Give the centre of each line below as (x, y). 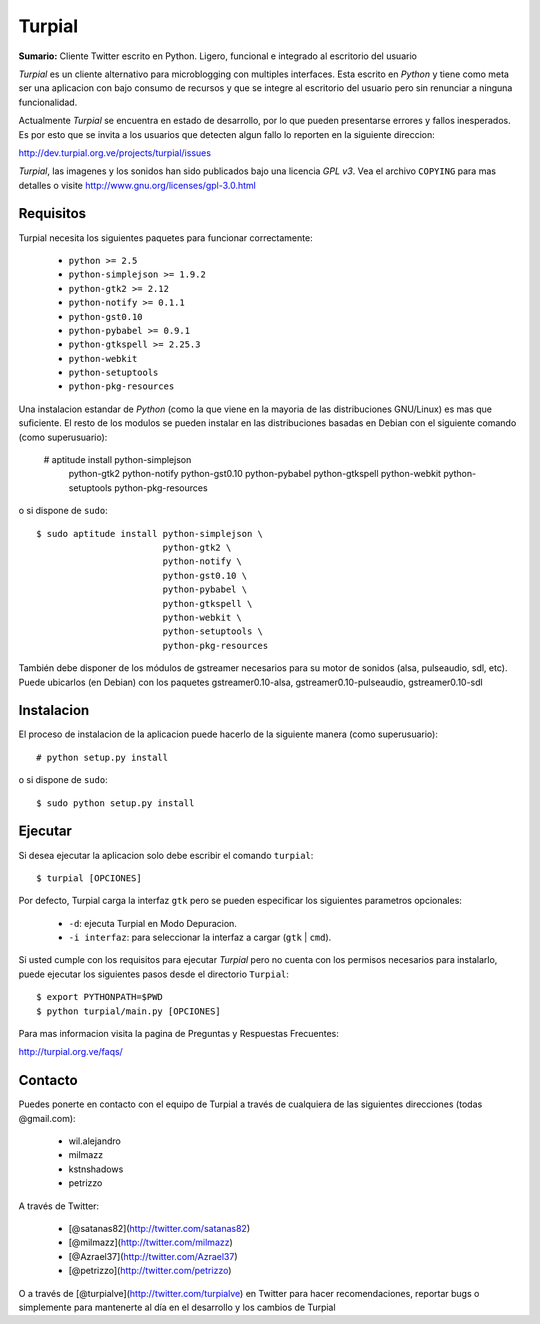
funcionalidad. (48, 102)
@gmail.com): (47, 1118)
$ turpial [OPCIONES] (89, 878)
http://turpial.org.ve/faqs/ (71, 1052)
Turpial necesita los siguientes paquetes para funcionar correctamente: (166, 237)
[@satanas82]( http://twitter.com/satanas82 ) (159, 1229)
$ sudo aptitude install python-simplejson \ (150, 533)
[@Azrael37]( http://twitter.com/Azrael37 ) (153, 1256)
